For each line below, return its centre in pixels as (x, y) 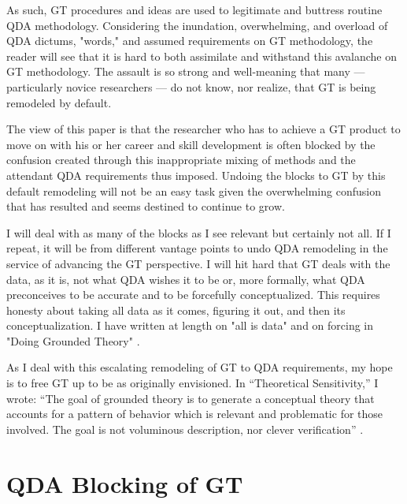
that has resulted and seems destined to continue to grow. (146, 206)
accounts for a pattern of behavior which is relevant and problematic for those (195, 414)
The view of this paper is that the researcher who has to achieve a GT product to (203, 129)
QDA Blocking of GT (125, 483)
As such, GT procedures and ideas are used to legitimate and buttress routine (194, 9)
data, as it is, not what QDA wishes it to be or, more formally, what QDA (186, 279)
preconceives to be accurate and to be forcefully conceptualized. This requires (193, 295)
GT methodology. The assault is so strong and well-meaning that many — (186, 71)
